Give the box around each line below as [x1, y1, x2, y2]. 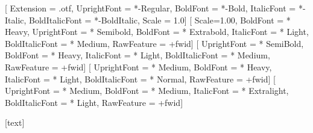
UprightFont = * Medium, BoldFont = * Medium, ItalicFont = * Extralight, [5, 84, 289, 97]
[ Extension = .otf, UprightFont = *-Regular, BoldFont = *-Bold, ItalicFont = [5, 2, 296, 14]
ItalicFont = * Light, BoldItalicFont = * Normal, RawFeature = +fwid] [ [5, 72, 276, 85]
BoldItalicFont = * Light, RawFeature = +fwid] [5, 96, 183, 108]
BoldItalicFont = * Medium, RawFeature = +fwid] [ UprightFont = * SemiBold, [5, 37, 304, 49]
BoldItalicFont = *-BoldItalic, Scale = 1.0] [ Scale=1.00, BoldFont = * [29, 13, 291, 26]
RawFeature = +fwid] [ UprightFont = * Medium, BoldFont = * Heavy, [5, 60, 272, 73]
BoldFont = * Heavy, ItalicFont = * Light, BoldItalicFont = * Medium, [5, 49, 270, 61]
